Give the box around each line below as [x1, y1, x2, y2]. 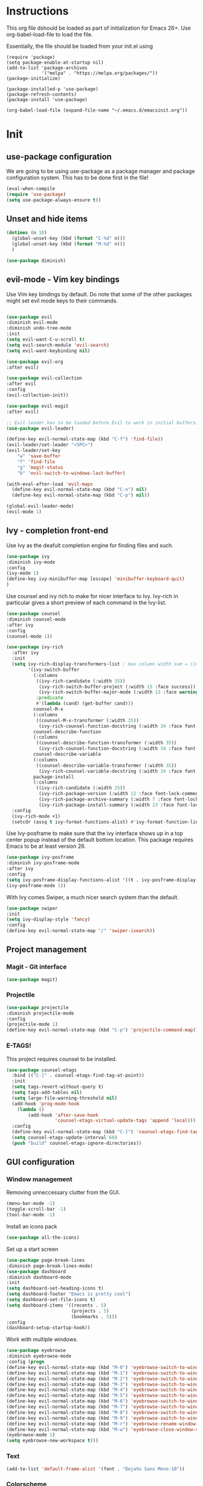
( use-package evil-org [6, 359, 63, 365]
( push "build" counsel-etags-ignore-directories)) [11, 1140, 142, 1146]
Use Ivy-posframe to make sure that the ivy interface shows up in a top [6, 830, 183, 837]
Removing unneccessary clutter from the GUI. [6, 1189, 120, 1196]
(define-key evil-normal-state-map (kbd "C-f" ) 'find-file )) [6, 436, 164, 442]
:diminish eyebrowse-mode [6, 1353, 71, 1359]
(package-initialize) [6, 75, 61, 81]
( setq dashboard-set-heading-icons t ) [6, 1285, 104, 1291]
